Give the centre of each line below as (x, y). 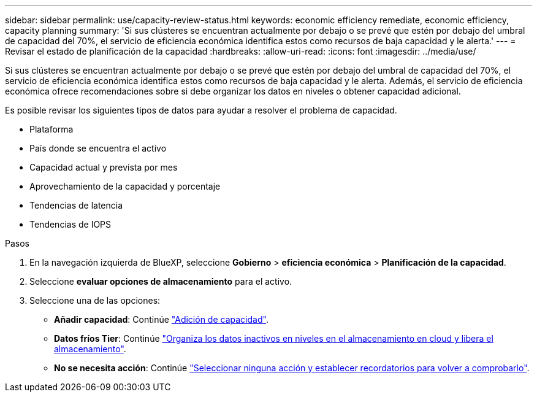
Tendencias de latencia (76, 205)
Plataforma (51, 129)
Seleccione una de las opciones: (95, 300)
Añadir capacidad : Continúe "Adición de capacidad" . (161, 319)
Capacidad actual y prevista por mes (104, 167)
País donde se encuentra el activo (98, 148)
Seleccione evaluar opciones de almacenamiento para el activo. (161, 281)
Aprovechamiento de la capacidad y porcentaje (125, 186)
